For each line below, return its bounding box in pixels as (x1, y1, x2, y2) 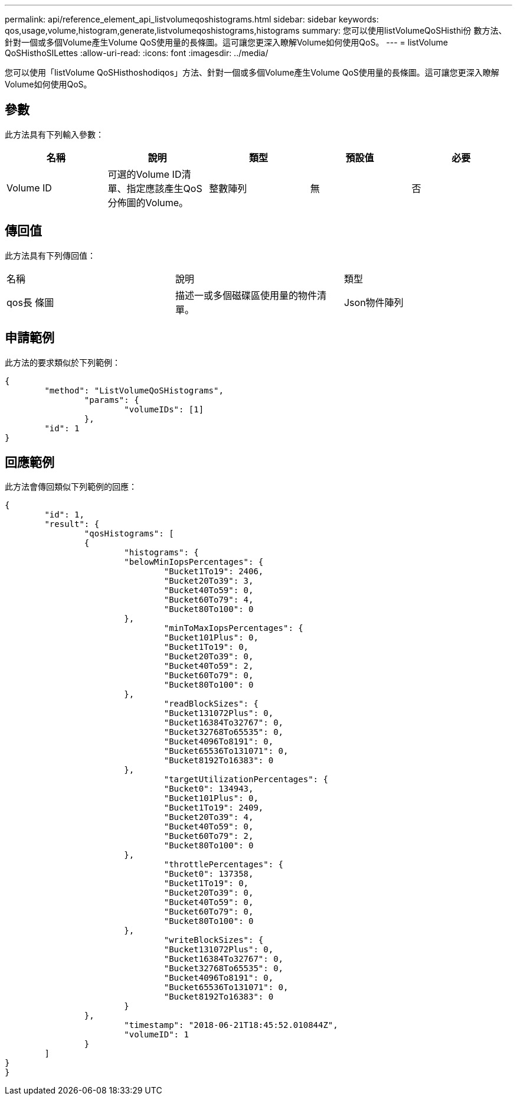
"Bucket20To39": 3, (163, 576, 254, 586)
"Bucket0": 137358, (163, 869, 254, 879)
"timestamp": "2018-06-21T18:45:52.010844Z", (124, 1020, 338, 1030)
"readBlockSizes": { (163, 699, 258, 709)
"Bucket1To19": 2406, (163, 567, 264, 577)
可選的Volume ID (107, 168, 182, 180)
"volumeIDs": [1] (124, 404, 204, 414)
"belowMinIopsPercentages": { (124, 557, 264, 567)
